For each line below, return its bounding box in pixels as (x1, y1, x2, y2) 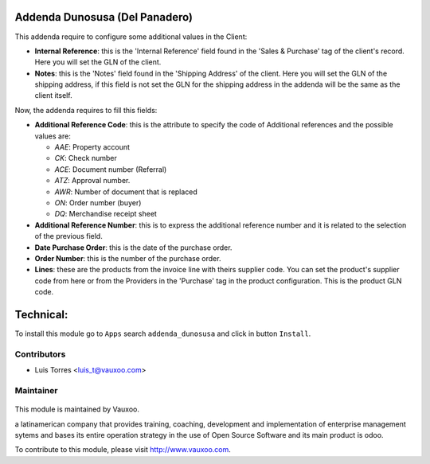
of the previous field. (34, 232, 103, 241)
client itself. (34, 91, 72, 100)
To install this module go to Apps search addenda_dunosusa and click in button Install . (14, 329, 311, 338)
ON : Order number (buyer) (54, 197, 142, 207)
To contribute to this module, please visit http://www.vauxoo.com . (14, 445, 231, 454)
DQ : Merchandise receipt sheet (54, 209, 157, 219)
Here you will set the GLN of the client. (34, 57, 162, 67)
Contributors (14, 349, 66, 360)
